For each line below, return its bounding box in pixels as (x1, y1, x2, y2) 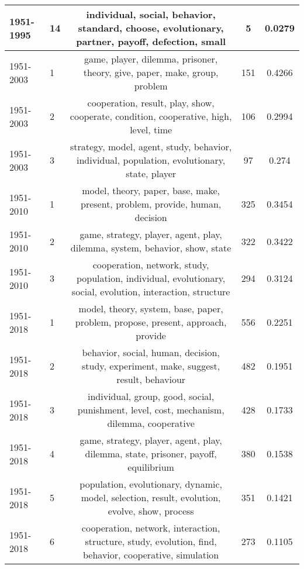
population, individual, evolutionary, (76, 271, 226, 285)
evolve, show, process (108, 504, 194, 518)
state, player (126, 167, 177, 180)
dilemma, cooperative (107, 416, 195, 430)
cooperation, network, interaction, (81, 521, 220, 534)
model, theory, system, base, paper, (78, 302, 223, 315)
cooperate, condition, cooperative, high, (70, 109, 232, 123)
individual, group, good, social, (88, 389, 215, 403)
